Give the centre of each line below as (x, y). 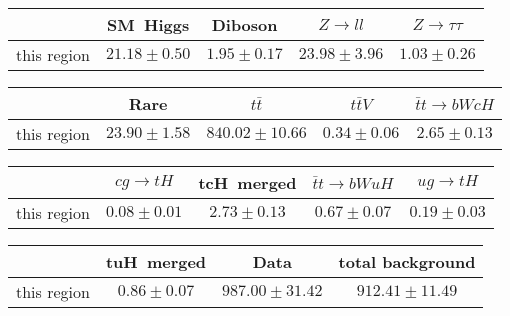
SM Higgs (148, 24)
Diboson (244, 24)
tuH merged (156, 261)
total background (407, 261)
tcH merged (247, 182)
